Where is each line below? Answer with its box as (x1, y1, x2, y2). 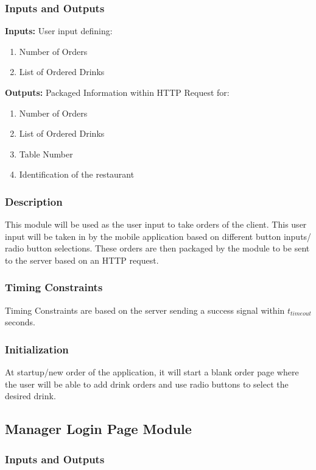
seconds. (5, 316, 35, 328)
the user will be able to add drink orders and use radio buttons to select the (5, 377, 289, 390)
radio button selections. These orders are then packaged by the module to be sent (5, 242, 310, 255)
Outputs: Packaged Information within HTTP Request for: (5, 86, 230, 98)
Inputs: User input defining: (5, 24, 113, 37)
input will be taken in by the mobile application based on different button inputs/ (5, 230, 312, 242)
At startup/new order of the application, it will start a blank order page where (5, 366, 299, 378)
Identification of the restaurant (19, 168, 135, 181)
